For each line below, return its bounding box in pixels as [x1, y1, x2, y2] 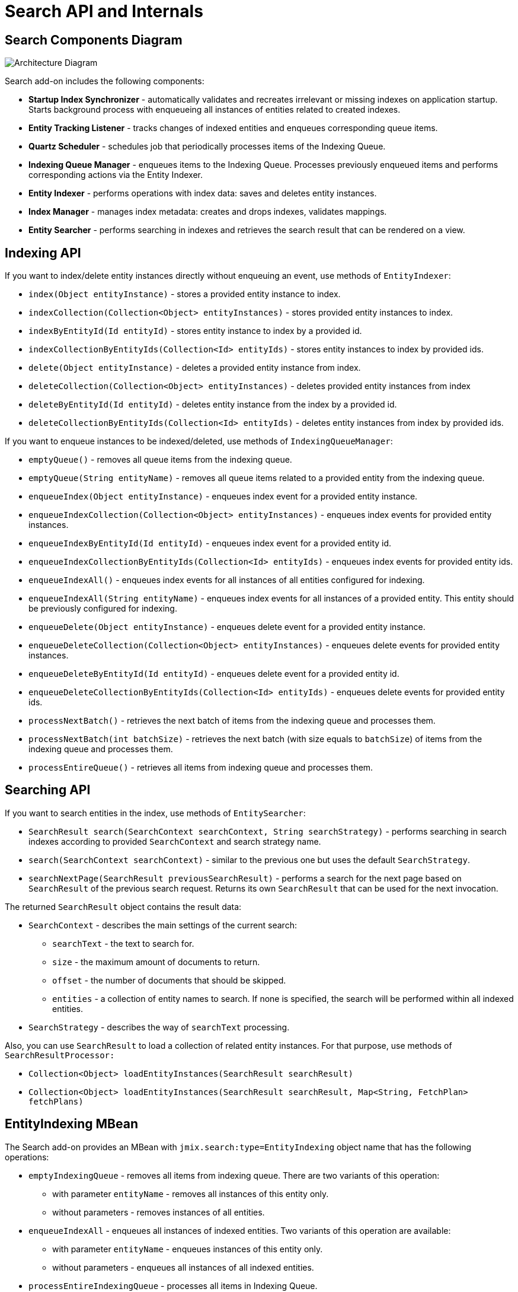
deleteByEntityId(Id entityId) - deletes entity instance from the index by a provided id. [28, 399, 397, 410]
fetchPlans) [28, 1096, 84, 1106]
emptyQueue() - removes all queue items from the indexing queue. [28, 454, 292, 465]
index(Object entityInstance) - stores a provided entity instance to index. [28, 289, 341, 300]
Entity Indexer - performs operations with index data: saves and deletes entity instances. [28, 188, 377, 199]
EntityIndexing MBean [5, 1116, 138, 1132]
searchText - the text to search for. [52, 938, 194, 949]
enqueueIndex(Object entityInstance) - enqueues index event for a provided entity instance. [28, 491, 418, 502]
